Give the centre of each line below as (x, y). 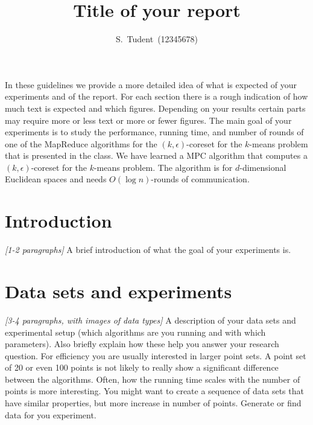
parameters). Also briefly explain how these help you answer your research (142, 344)
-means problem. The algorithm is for (163, 167)
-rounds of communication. (200, 179)
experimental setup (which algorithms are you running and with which (135, 332)
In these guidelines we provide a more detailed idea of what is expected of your (151, 84)
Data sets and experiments (119, 291)
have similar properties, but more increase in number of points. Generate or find (153, 403)
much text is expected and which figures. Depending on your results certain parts (155, 108)
